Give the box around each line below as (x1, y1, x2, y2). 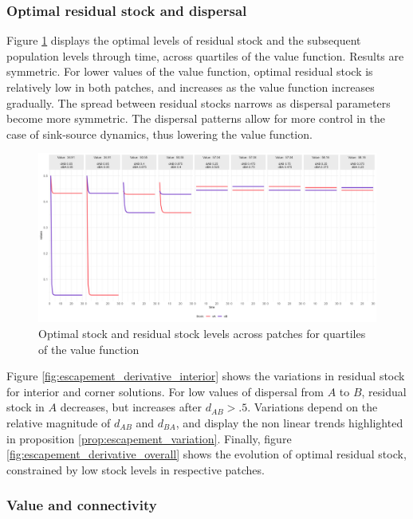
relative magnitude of (6, 414, 111, 431)
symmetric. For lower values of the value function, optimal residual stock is (6, 63, 373, 80)
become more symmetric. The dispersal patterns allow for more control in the (6, 110, 385, 127)
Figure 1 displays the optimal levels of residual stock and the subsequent (6, 32, 361, 49)
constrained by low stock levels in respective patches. (6, 461, 265, 478)
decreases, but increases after (60, 399, 203, 415)
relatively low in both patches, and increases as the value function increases (6, 79, 375, 95)
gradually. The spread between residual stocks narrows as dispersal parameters (6, 94, 391, 111)
